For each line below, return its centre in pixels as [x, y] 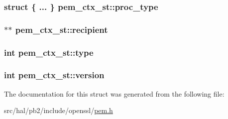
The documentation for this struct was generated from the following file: [114, 93]
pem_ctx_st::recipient [61, 29]
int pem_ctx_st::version [54, 75]
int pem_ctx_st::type [49, 52]
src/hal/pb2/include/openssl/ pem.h [58, 110]
